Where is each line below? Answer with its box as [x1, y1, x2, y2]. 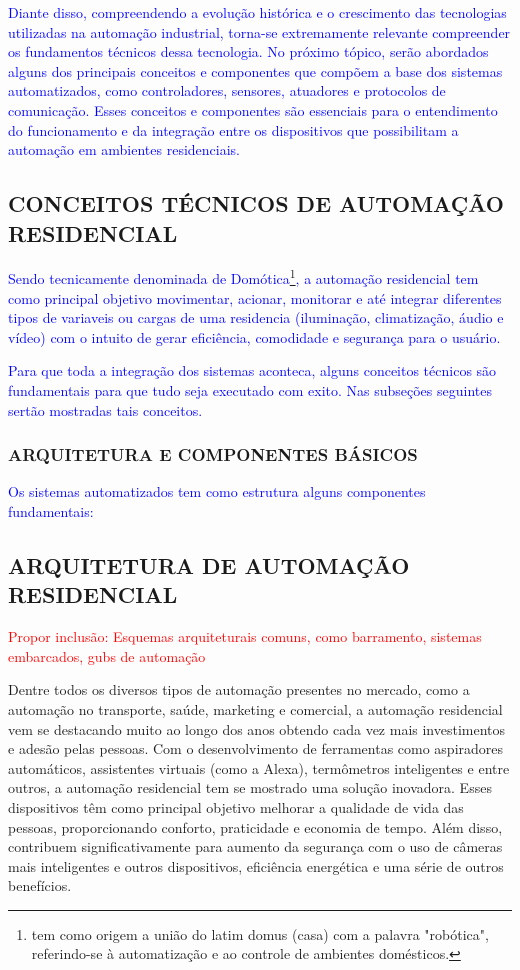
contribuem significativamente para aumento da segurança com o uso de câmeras [8, 836, 503, 857]
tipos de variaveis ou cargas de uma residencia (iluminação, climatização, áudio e [8, 307, 504, 328]
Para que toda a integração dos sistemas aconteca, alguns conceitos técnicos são [8, 360, 497, 381]
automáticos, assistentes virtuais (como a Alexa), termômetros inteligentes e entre [8, 757, 510, 778]
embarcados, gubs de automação [8, 645, 206, 666]
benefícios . [8, 875, 72, 896]
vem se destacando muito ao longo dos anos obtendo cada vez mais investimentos [8, 718, 506, 739]
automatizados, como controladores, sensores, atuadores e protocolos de [8, 80, 446, 101]
